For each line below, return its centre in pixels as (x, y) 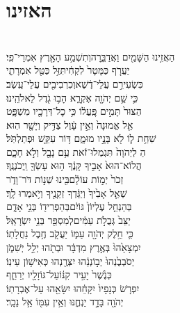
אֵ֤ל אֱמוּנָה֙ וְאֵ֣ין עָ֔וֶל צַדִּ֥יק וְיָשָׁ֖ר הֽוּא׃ (70, 124)
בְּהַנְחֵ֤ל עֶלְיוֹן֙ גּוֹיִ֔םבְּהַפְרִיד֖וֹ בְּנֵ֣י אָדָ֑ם (69, 206)
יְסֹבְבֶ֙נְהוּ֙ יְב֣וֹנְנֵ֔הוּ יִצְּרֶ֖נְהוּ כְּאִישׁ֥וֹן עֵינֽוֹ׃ (71, 260)
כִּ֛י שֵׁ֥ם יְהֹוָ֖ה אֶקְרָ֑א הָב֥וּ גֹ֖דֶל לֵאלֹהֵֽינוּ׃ (72, 97)
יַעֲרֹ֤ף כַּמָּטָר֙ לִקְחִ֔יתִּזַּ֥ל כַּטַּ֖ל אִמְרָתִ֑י (68, 70)
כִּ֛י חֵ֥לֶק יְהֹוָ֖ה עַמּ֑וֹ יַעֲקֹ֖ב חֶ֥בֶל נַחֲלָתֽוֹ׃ (70, 233)
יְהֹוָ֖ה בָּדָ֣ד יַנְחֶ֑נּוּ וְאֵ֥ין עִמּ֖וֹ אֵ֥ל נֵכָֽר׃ (65, 302)
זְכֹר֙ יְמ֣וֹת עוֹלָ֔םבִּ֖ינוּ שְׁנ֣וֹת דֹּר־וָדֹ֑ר (65, 179)
